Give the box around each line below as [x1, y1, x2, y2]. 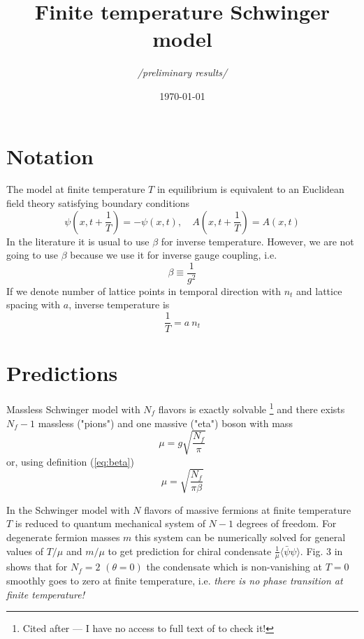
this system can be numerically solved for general [135, 529, 346, 544]
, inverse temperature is [68, 297, 170, 312]
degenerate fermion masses [6, 529, 120, 544]
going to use [6, 247, 58, 262]
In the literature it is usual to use [6, 234, 150, 248]
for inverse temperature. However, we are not [161, 234, 354, 248]
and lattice [296, 283, 342, 298]
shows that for [6, 559, 68, 574]
